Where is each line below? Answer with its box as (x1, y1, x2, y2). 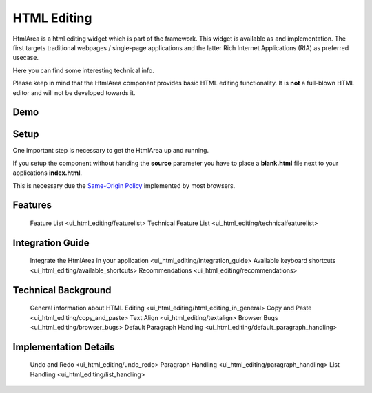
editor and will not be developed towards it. (12, 88, 136, 96)
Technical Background (12, 284, 112, 296)
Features (12, 200, 52, 211)
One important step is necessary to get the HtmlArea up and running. (12, 147, 209, 155)
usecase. (12, 54, 39, 62)
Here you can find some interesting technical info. (12, 66, 154, 74)
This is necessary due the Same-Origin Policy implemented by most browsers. (12, 181, 236, 189)
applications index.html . (12, 169, 83, 177)
